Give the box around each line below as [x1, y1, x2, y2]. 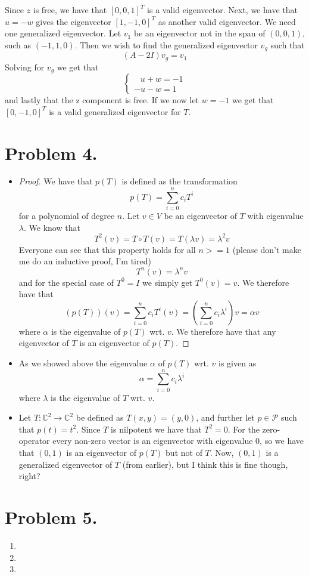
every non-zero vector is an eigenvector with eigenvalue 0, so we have [52, 434, 304, 447]
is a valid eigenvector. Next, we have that [147, 4, 298, 16]
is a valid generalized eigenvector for [49, 105, 181, 118]
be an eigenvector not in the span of [133, 27, 266, 39]
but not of [166, 446, 202, 459]
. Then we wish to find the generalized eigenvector [74, 38, 258, 51]
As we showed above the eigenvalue [18, 356, 148, 369]
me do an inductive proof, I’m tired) [18, 255, 151, 267]
